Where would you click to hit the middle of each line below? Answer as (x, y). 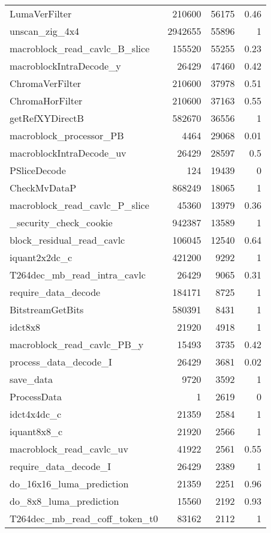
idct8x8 (25, 327)
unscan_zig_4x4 (45, 31)
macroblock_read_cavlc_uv (69, 449)
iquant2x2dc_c (41, 257)
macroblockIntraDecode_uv (68, 153)
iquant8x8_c (36, 431)
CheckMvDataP (43, 188)
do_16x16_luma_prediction (69, 483)
